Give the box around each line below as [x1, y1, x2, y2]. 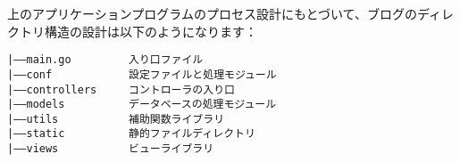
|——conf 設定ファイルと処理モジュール [7, 68, 277, 81]
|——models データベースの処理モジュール [7, 98, 277, 111]
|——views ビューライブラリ [7, 142, 214, 156]
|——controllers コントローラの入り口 [7, 83, 235, 96]
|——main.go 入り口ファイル [7, 53, 204, 67]
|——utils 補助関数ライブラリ [7, 112, 225, 126]
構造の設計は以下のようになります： [44, 21, 257, 40]
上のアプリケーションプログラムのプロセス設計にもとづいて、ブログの [7, 4, 417, 22]
